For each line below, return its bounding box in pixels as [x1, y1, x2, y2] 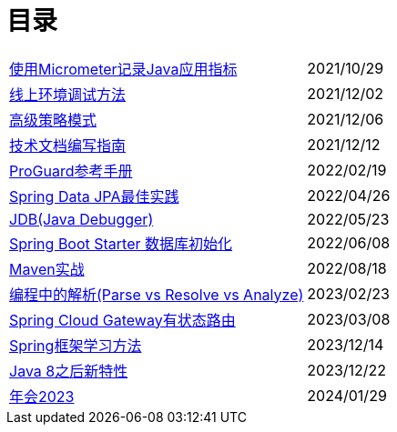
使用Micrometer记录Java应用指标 [9, 59, 238, 78]
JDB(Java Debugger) [9, 209, 154, 228]
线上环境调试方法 [9, 85, 127, 104]
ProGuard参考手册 [9, 161, 133, 180]
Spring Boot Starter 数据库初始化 [9, 234, 233, 253]
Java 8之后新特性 [9, 361, 128, 380]
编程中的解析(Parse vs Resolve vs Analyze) [9, 285, 304, 304]
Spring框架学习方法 [9, 336, 142, 355]
